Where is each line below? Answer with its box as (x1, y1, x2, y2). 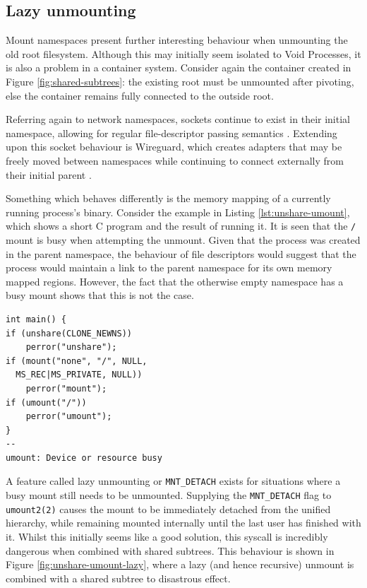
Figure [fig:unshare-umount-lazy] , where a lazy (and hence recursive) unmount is (6, 557, 354, 572)
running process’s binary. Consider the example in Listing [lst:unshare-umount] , (6, 204, 350, 219)
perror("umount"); (25, 411, 112, 422)
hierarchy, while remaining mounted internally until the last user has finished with (6, 515, 361, 530)
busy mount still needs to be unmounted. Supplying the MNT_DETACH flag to (6, 488, 332, 502)
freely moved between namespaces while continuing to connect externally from (6, 153, 344, 167)
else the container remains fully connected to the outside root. (6, 88, 274, 102)
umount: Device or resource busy (6, 452, 162, 463)
